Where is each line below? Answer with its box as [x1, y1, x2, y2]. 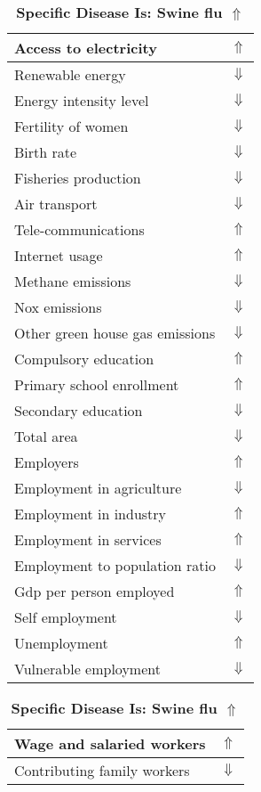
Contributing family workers [14, 760, 190, 780]
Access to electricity [14, 37, 157, 58]
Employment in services [14, 529, 162, 550]
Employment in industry [14, 503, 167, 524]
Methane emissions [14, 271, 131, 291]
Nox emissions [14, 297, 102, 317]
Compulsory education [14, 348, 154, 369]
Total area [14, 426, 78, 446]
